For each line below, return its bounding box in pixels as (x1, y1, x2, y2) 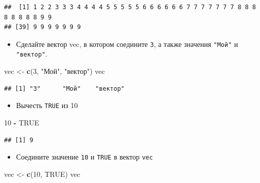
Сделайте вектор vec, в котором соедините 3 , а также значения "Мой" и (16, 38, 238, 49)
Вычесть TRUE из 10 (16, 100, 78, 111)
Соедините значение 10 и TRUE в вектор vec (16, 151, 153, 162)
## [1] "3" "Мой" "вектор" (4, 85, 125, 92)
